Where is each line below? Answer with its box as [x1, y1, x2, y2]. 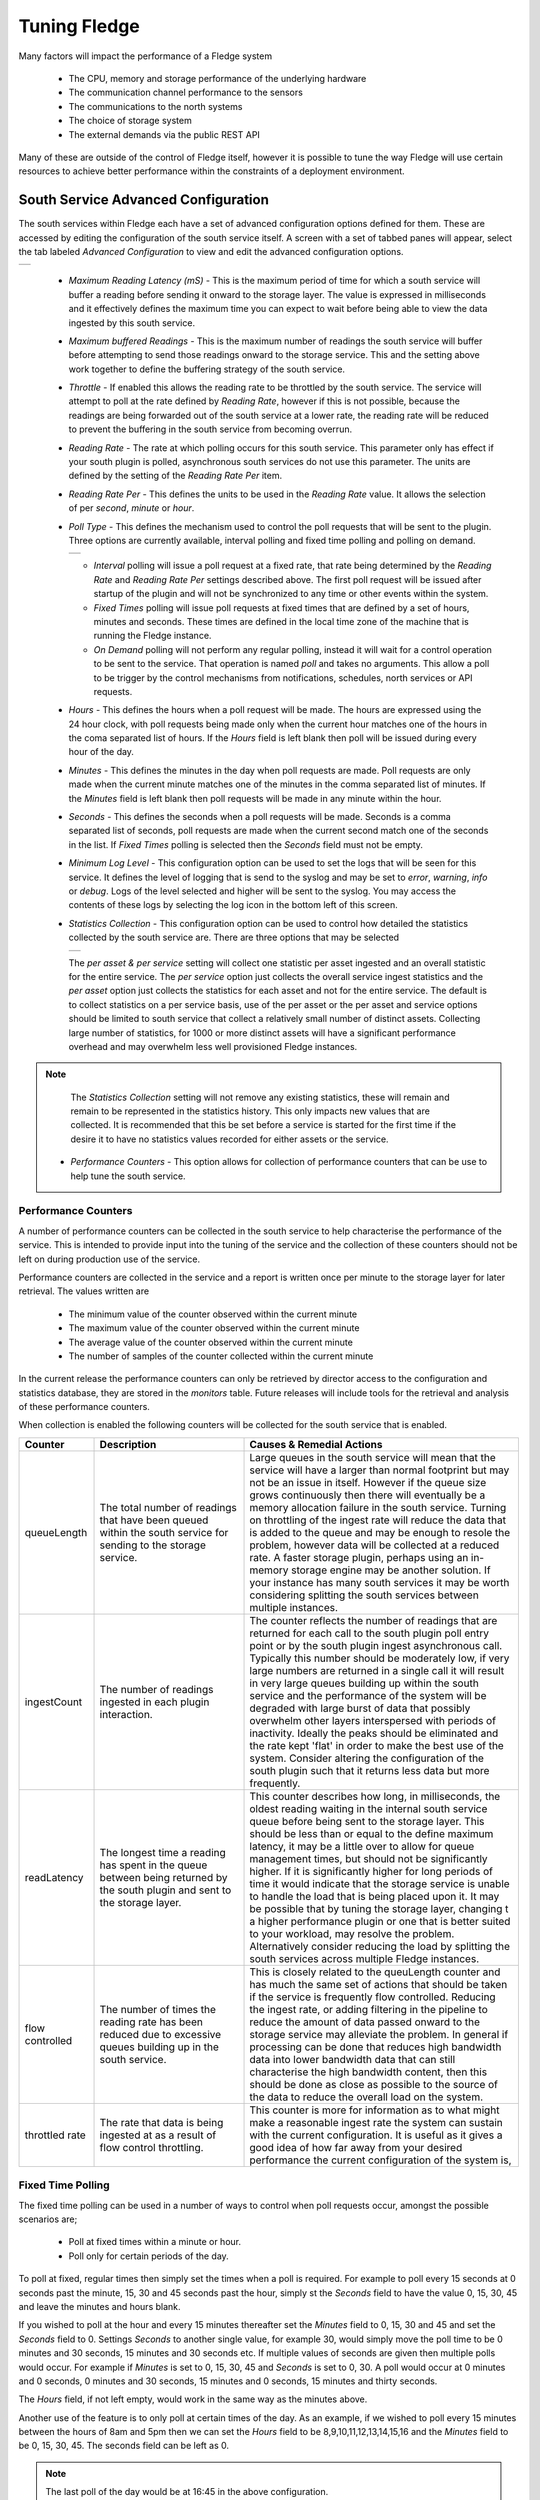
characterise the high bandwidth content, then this [249, 2065, 488, 2079]
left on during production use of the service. [18, 1253, 200, 1265]
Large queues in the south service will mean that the [249, 1450, 497, 1464]
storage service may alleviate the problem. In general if [249, 2027, 509, 2041]
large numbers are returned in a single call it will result [249, 1663, 505, 1677]
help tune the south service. [70, 1170, 186, 1182]
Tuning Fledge [18, 15, 140, 37]
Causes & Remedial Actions [249, 1437, 383, 1451]
